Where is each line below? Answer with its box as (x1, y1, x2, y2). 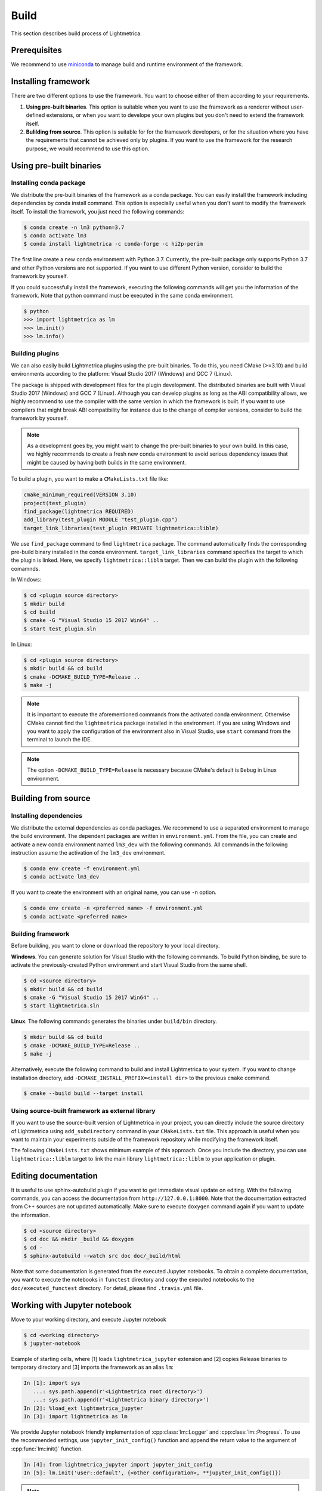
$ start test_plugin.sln (23, 625, 97, 632)
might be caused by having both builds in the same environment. (27, 459, 187, 466)
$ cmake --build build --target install (23, 1090, 143, 1097)
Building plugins (11, 349, 60, 358)
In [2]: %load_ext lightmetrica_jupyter (23, 1405, 143, 1412)
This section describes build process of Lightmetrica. (11, 30, 143, 37)
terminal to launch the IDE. (27, 736, 92, 743)
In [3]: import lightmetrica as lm (23, 1413, 128, 1419)
